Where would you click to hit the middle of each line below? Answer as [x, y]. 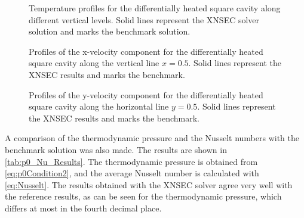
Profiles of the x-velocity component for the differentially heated [146, 51]
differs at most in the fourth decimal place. [83, 208]
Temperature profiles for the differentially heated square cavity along [155, 8]
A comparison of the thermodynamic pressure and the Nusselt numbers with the [152, 138]
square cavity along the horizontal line [99, 106]
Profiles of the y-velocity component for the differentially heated [146, 94]
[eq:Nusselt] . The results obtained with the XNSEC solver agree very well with [149, 184]
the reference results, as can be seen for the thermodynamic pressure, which [143, 196]
